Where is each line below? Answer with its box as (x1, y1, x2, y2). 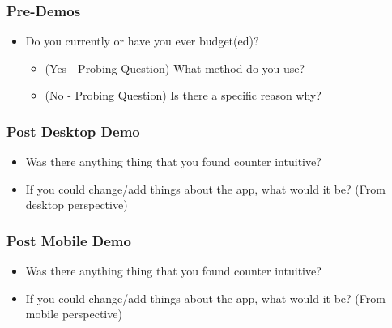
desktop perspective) (25, 196, 128, 213)
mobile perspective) (25, 305, 122, 322)
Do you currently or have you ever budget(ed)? (25, 32, 259, 49)
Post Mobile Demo (6, 230, 131, 250)
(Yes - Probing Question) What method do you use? (45, 59, 305, 76)
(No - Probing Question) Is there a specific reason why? (45, 87, 322, 104)
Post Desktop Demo (6, 121, 140, 141)
